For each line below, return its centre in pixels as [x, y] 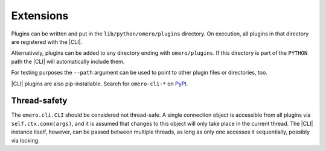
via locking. [25, 140]
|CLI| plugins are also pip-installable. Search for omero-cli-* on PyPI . [100, 84]
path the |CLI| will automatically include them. [68, 61]
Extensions [40, 16]
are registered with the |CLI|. [47, 42]
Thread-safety [39, 101]
